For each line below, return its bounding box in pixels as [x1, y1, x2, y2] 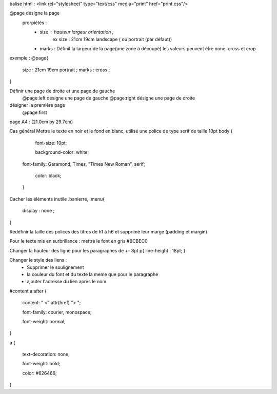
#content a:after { [9, 288, 47, 294]
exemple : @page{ [9, 55, 49, 61]
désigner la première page [9, 102, 65, 108]
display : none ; [22, 208, 55, 214]
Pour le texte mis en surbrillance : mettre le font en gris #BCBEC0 [9, 238, 148, 244]
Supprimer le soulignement [27, 264, 84, 270]
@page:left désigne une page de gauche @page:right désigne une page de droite [22, 95, 195, 101]
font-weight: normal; [22, 318, 66, 324]
